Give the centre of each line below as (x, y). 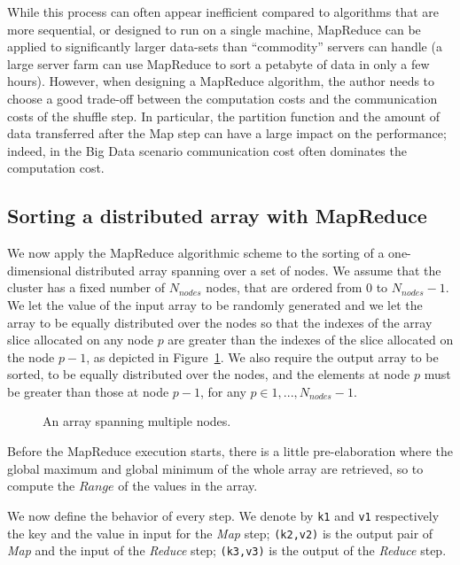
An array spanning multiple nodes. (137, 421)
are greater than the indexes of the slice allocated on (311, 340)
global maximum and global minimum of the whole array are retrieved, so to (215, 468)
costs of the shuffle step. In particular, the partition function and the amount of (224, 116)
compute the (41, 486)
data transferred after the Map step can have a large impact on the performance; (227, 133)
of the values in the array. (188, 486)
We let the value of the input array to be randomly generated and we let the (215, 304)
